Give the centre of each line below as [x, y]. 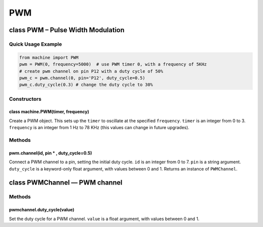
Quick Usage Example [36, 44]
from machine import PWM [49, 57]
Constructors [25, 99]
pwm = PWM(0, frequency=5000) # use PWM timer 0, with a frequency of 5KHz [113, 64]
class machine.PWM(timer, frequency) [49, 112]
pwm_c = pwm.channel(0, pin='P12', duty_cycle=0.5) [82, 78]
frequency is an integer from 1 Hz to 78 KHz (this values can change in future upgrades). [99, 128]
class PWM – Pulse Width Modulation [67, 30]
